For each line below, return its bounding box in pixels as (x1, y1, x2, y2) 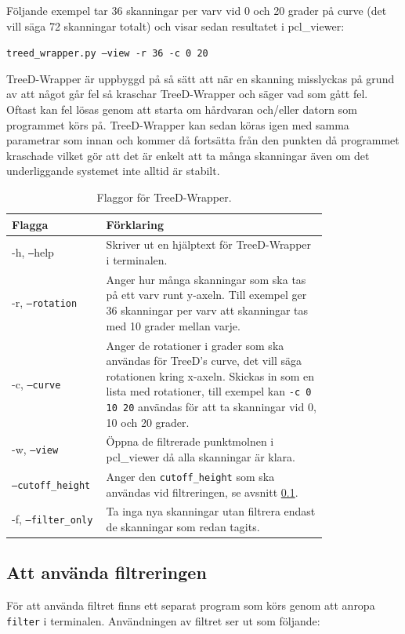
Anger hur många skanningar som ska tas (106, 271, 306, 287)
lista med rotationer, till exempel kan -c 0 (106, 383, 312, 399)
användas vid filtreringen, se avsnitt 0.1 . (106, 483, 298, 500)
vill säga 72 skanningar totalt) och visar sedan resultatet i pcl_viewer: (6, 17, 345, 34)
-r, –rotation (12, 294, 78, 311)
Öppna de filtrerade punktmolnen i (106, 433, 274, 450)
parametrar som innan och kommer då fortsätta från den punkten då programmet (6, 132, 400, 148)
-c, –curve (12, 375, 61, 392)
